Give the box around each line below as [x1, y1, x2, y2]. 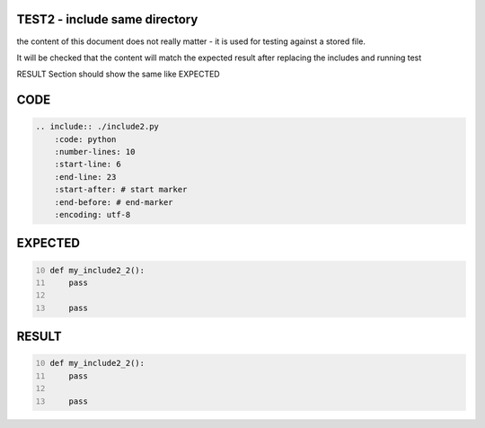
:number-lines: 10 [54, 147, 136, 157]
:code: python [54, 134, 117, 144]
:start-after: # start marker [54, 184, 188, 195]
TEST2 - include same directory [16, 12, 198, 27]
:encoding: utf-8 [54, 210, 131, 220]
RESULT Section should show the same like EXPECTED [16, 68, 220, 80]
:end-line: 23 [54, 172, 117, 182]
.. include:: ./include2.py [35, 121, 159, 132]
